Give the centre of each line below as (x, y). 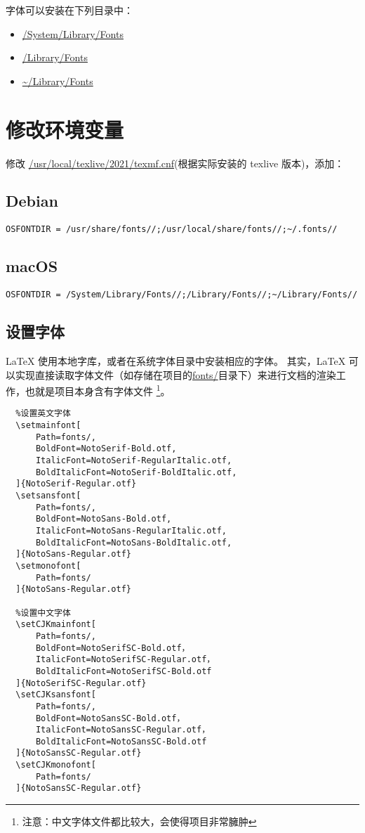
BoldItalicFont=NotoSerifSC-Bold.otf (124, 671)
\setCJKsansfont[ (56, 695)
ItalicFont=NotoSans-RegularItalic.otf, (131, 531)
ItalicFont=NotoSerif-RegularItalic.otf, (134, 461)
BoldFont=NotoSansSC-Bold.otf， (110, 718)
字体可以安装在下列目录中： (69, 10)
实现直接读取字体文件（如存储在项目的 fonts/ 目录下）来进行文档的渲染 (175, 374)
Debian (32, 201)
